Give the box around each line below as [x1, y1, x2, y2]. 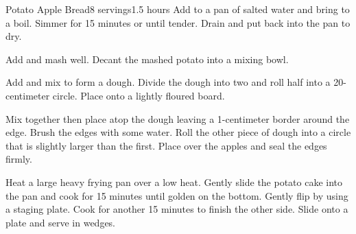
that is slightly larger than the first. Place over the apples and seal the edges [5, 138, 327, 152]
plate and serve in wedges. [5, 215, 116, 229]
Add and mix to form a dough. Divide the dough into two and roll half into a [5, 75, 331, 89]
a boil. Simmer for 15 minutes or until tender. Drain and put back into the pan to [5, 15, 351, 30]
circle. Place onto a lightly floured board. [52, 88, 225, 102]
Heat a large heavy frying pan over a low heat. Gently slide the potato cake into [5, 174, 343, 189]
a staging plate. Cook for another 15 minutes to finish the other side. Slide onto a [5, 202, 348, 216]
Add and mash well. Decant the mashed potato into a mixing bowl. [5, 51, 289, 66]
